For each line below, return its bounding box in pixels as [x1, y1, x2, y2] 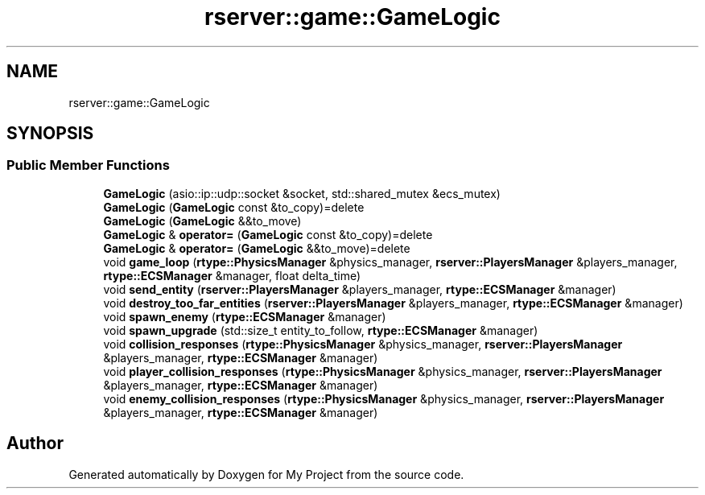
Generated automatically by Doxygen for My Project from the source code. [68, 467, 464, 481]
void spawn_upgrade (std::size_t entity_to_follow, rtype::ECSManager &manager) [103, 323, 538, 337]
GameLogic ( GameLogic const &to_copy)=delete [103, 200, 365, 214]
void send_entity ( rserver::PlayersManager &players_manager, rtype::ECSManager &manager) [103, 282, 616, 296]
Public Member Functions [6, 157, 170, 174]
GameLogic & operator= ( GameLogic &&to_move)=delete [103, 241, 410, 255]
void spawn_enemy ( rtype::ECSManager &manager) [103, 309, 386, 324]
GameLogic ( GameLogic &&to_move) [103, 213, 302, 228]
